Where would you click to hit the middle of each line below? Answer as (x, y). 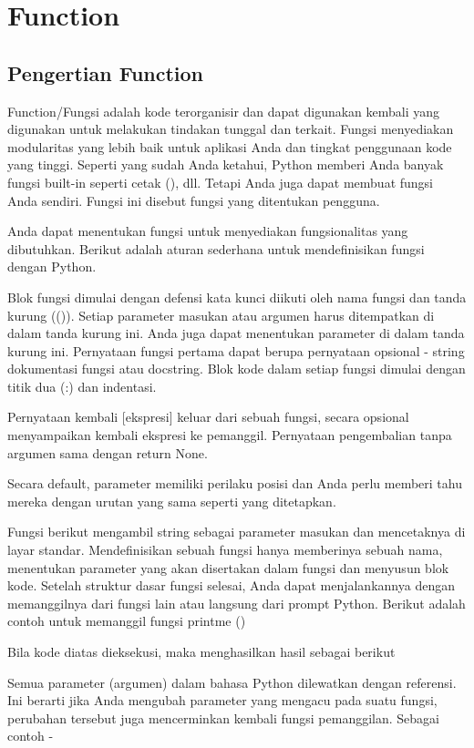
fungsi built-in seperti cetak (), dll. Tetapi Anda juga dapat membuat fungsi (220, 182)
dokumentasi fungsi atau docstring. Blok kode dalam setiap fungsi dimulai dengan (237, 369)
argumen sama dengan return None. (108, 452)
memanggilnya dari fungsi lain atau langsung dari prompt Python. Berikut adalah (237, 603)
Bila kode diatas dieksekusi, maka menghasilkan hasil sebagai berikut (201, 652)
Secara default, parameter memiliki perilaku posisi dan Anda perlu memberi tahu (235, 483)
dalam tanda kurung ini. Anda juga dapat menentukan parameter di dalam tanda (236, 333)
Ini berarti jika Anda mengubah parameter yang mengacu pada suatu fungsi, (222, 700)
